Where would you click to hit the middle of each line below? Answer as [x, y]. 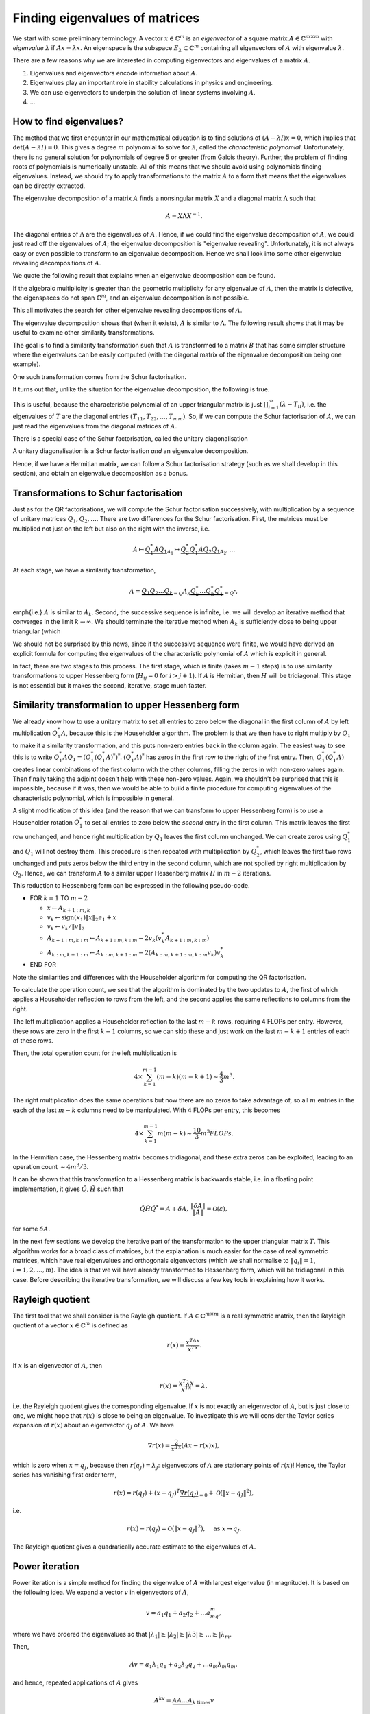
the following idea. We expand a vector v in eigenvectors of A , [101, 1592]
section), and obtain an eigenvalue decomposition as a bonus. [100, 474]
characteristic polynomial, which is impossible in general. [94, 798]
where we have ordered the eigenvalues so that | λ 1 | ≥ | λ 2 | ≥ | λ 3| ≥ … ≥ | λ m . [122, 1635]
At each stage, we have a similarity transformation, [84, 570]
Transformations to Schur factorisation [98, 493]
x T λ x [186, 1383]
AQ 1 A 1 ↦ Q [170, 550]
